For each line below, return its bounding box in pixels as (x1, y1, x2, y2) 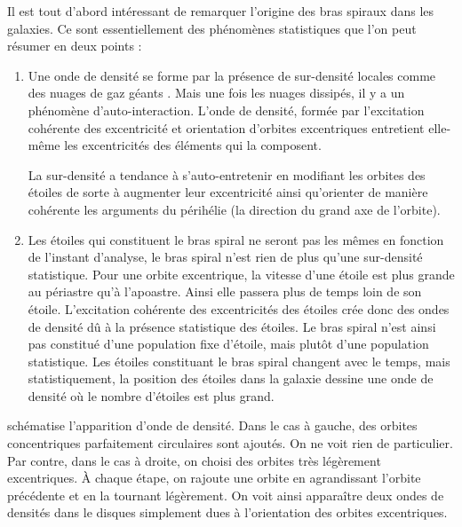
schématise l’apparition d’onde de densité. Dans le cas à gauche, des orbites (7, 416, 418, 435)
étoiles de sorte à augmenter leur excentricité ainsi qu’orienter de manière (28, 183, 428, 201)
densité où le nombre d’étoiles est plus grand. (28, 386, 275, 405)
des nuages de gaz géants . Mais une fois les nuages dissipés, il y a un (28, 83, 405, 102)
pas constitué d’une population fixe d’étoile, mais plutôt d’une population (28, 334, 429, 353)
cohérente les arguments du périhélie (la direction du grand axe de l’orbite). (28, 200, 441, 218)
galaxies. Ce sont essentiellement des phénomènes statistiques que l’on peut (7, 19, 417, 37)
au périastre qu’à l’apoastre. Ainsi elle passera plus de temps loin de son (28, 282, 422, 301)
